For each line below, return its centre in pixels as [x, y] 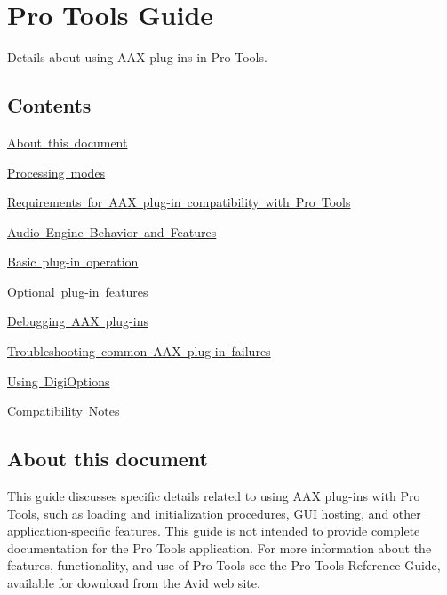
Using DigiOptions [59, 381]
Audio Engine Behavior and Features [112, 231]
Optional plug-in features [78, 291]
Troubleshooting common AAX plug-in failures [139, 351]
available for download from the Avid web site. [134, 583]
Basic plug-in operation [73, 262]
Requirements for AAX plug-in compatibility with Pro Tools [179, 202]
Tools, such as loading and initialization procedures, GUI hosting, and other [214, 513]
